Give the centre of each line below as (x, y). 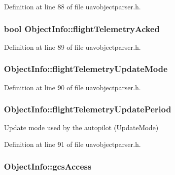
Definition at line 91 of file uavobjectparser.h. (72, 144)
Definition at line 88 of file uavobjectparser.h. (72, 6)
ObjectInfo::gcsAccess (48, 166)
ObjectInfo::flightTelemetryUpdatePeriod (88, 109)
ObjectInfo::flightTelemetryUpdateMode (86, 69)
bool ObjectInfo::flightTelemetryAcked (82, 28)
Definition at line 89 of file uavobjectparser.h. (72, 47)
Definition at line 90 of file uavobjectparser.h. (72, 87)
